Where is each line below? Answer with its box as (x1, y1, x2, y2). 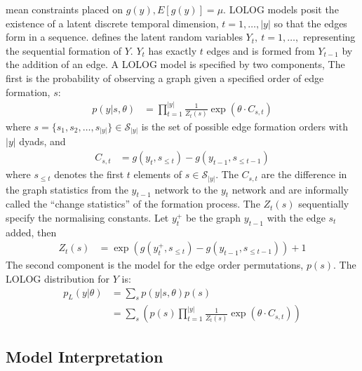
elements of (133, 167, 182, 182)
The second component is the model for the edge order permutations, (6, 257, 304, 272)
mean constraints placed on (6, 2, 123, 16)
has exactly (148, 43, 197, 58)
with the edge (267, 210, 326, 224)
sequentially (298, 196, 349, 211)
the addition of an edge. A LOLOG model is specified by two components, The (6, 57, 345, 72)
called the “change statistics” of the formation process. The (6, 196, 260, 211)
